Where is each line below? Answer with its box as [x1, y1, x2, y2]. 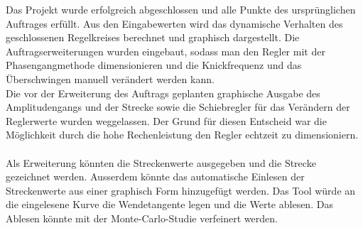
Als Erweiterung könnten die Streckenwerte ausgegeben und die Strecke [6, 155, 316, 170]
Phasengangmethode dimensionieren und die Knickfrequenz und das [6, 58, 302, 72]
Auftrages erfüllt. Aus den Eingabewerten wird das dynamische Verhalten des [6, 16, 343, 31]
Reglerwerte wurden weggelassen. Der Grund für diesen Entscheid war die [6, 113, 327, 128]
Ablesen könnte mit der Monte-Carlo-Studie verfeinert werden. [6, 210, 278, 225]
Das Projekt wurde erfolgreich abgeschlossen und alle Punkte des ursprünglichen [6, 2, 356, 16]
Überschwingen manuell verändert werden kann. [6, 71, 215, 86]
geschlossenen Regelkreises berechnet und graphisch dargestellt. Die [6, 30, 300, 45]
